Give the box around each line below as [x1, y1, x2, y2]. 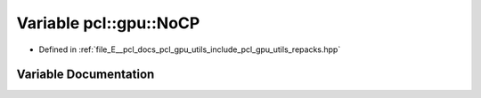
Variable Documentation [16, 67, 155, 82]
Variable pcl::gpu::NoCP [16, 13, 200, 33]
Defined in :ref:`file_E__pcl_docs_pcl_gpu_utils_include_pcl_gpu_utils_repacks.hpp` [38, 44, 341, 55]
